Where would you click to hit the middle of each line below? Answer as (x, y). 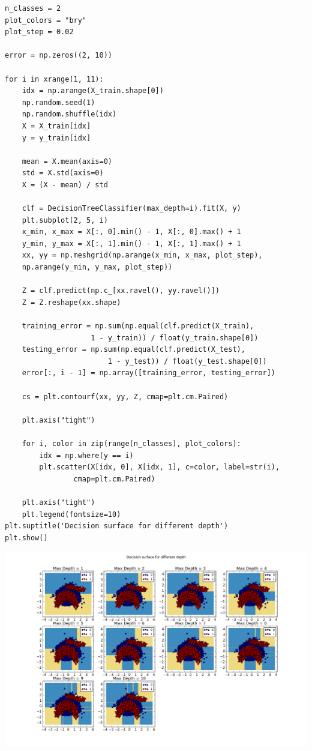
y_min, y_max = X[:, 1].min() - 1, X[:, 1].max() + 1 (131, 243)
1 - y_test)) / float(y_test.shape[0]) (187, 361)
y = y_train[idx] (56, 138)
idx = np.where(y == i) (86, 455)
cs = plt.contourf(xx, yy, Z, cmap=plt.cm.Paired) (125, 397)
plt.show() (26, 538)
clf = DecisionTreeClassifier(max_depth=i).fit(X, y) (131, 209)
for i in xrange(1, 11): (54, 79)
